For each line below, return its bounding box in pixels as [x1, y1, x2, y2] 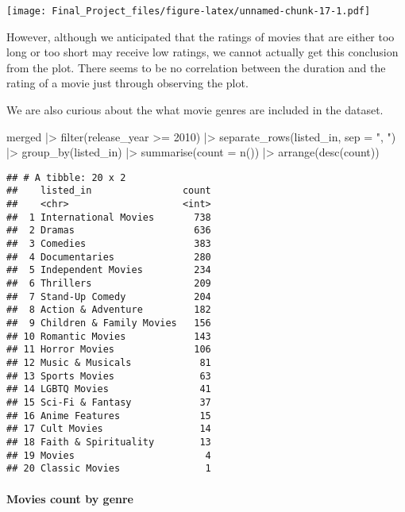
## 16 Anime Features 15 [6, 410, 211, 422]
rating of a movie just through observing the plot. [6, 75, 249, 91]
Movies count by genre [6, 490, 133, 506]
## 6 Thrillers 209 [6, 278, 211, 290]
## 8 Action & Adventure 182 [6, 304, 211, 316]
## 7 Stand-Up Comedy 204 [6, 291, 211, 302]
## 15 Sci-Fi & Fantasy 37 [6, 396, 211, 408]
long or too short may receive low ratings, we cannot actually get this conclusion [6, 44, 399, 60]
